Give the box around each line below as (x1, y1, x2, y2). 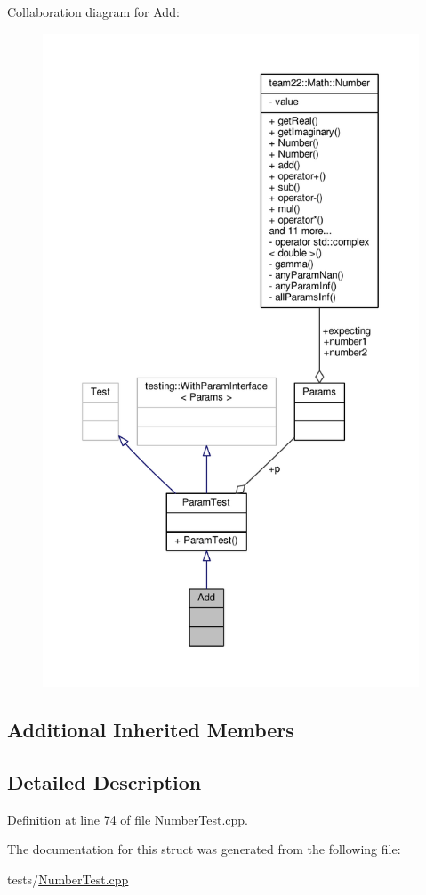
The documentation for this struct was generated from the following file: (7, 840, 401, 858)
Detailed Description (7, 768, 202, 795)
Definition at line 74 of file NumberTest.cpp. (7, 810, 248, 828)
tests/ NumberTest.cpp (7, 869, 129, 888)
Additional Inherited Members (7, 715, 294, 743)
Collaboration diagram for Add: (7, 3, 180, 20)
